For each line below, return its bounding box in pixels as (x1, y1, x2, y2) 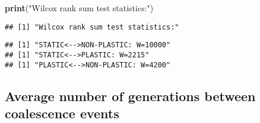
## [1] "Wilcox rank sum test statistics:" (5, 22, 179, 31)
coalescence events (5, 104, 119, 122)
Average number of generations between (5, 86, 256, 105)
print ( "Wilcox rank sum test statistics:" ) (5, 2, 154, 14)
